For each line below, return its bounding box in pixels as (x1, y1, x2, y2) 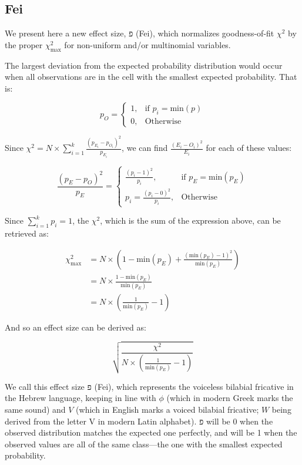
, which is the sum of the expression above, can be (100, 214, 281, 227)
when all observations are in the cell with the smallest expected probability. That (5, 70, 297, 83)
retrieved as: (5, 227, 49, 240)
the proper (5, 38, 43, 50)
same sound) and (5, 403, 66, 415)
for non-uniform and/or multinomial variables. (64, 38, 231, 50)
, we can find (122, 141, 168, 154)
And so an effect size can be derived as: (5, 321, 146, 333)
